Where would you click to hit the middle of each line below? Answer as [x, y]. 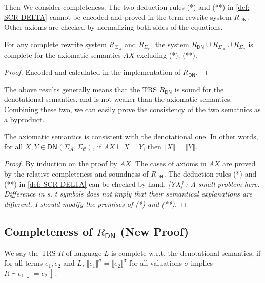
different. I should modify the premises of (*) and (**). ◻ [95, 203]
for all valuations [156, 263]
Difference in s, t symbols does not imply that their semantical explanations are [128, 194]
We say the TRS [30, 253]
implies [202, 263]
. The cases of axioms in [169, 164]
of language [84, 253]
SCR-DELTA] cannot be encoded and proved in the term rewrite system [118, 17]
